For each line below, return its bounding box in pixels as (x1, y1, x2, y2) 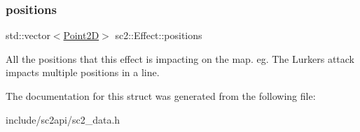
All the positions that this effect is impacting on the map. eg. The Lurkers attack (6, 51, 355, 66)
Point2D (63, 28, 99, 43)
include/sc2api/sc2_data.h (6, 112, 120, 126)
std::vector (6, 28, 50, 43)
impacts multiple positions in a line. (6, 65, 160, 80)
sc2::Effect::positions (115, 28, 202, 43)
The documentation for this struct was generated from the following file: (6, 89, 316, 103)
